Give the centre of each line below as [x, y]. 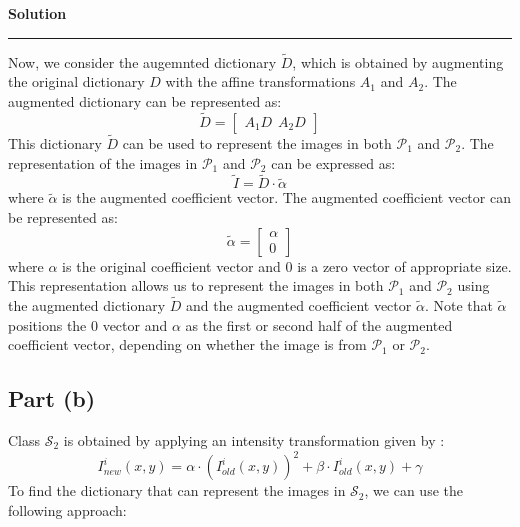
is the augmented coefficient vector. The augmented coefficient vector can [286, 197]
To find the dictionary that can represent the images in [177, 490]
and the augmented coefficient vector [299, 305]
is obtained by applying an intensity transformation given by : [254, 440]
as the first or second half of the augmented [319, 324]
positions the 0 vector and [88, 324]
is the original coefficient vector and [171, 265]
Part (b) [52, 398]
